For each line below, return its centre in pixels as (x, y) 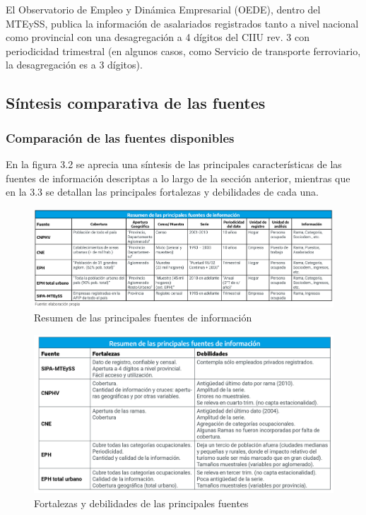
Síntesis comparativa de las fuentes (136, 103)
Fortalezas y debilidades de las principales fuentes (141, 503)
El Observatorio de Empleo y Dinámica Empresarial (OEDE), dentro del (163, 9)
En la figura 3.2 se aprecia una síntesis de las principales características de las (174, 164)
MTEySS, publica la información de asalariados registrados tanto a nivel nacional (182, 23)
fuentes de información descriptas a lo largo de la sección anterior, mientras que (178, 178)
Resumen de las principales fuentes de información (143, 318)
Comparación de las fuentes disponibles (120, 137)
